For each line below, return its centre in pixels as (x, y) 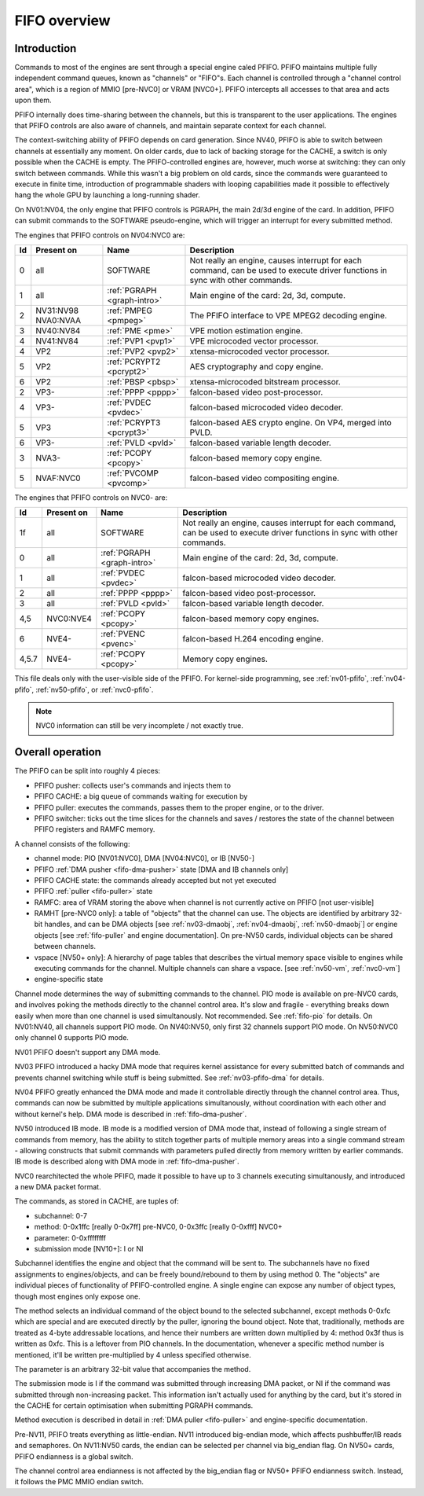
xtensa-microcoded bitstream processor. (265, 381)
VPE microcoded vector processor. (254, 340)
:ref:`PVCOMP (133, 473)
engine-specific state (69, 980)
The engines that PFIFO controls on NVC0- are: (91, 497)
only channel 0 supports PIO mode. (72, 1038)
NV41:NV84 (57, 340)
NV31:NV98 (57, 311)
